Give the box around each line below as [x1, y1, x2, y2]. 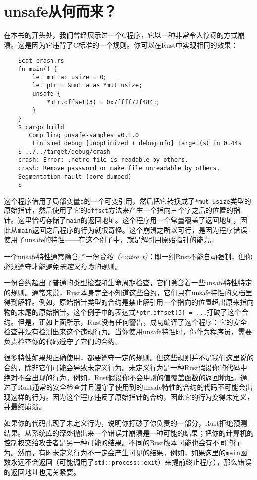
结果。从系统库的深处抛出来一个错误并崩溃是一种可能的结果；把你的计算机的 [4, 427, 254, 438]
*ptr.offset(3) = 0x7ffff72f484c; [46, 98, 160, 106]
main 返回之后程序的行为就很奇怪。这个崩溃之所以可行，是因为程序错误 [18, 224, 247, 235]
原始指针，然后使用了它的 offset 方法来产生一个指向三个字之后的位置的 [4, 205, 233, 215]
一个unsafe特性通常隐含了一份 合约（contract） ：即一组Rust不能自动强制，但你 [4, 251, 253, 262]
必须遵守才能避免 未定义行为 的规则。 [4, 261, 122, 271]
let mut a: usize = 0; [32, 73, 107, 81]
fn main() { [18, 65, 57, 72]
